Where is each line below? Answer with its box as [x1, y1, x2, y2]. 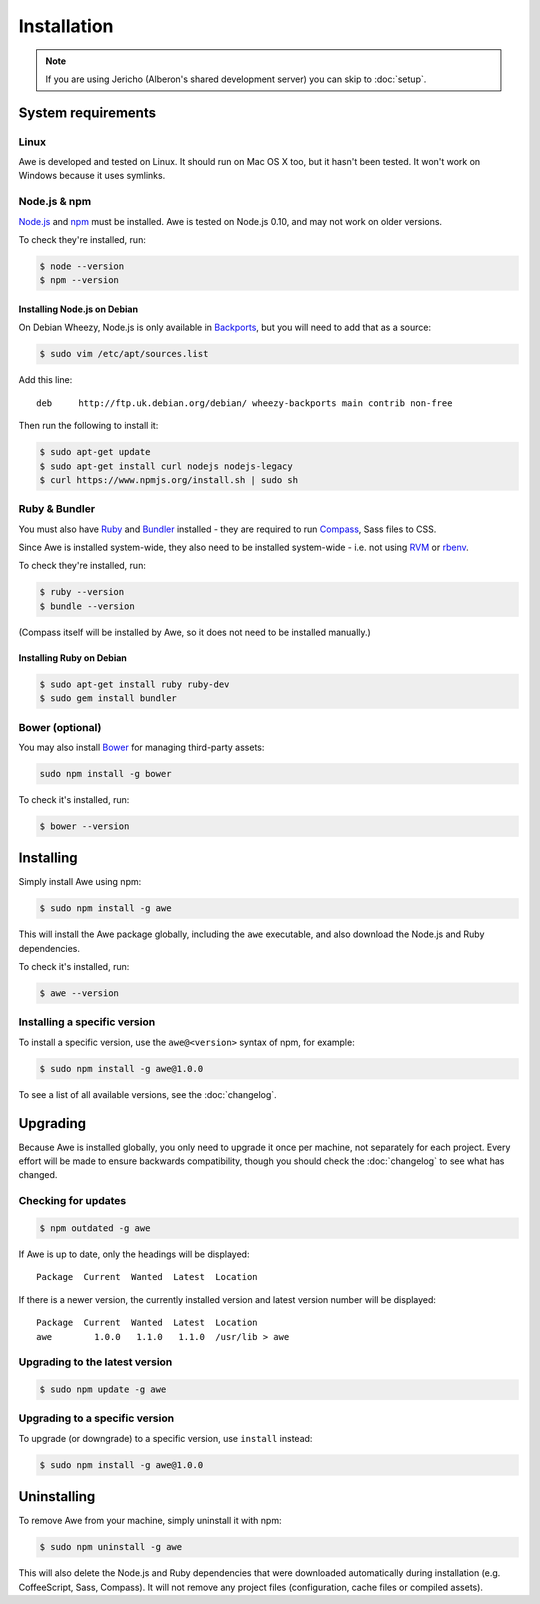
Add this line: [18, 374, 73, 386]
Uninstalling [18, 1488, 96, 1505]
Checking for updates [18, 1194, 127, 1208]
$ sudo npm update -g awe [39, 1384, 167, 1395]
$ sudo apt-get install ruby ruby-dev [39, 678, 230, 690]
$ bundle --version [39, 600, 135, 612]
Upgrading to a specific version [18, 1411, 175, 1425]
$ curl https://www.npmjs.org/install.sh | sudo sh [39, 474, 299, 485]
